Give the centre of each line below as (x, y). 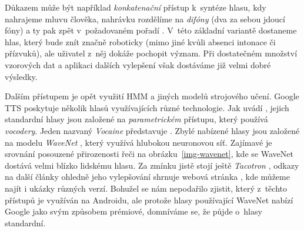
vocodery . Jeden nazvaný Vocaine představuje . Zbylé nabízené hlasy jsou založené (152, 130)
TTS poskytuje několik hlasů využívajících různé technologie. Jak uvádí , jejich (147, 107)
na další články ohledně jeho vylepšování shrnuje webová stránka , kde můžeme (147, 177)
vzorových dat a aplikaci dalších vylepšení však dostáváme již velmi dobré (138, 64)
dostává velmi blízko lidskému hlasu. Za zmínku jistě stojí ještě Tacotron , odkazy (152, 165)
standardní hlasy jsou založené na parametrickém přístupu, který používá (136, 119)
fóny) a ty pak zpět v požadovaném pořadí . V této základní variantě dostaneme (151, 30)
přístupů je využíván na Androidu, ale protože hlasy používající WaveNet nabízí (149, 200)
